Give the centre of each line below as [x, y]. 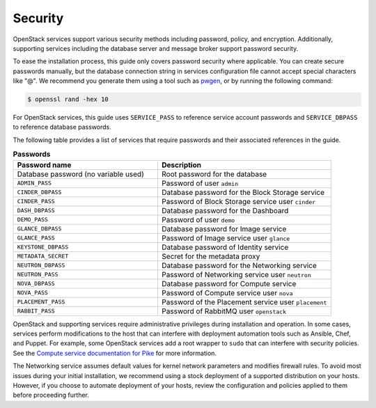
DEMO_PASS [33, 220]
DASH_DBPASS [36, 211]
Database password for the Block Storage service [243, 192]
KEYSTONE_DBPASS [43, 247]
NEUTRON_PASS [38, 275]
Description [181, 165]
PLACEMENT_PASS [41, 302]
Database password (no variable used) [80, 174]
